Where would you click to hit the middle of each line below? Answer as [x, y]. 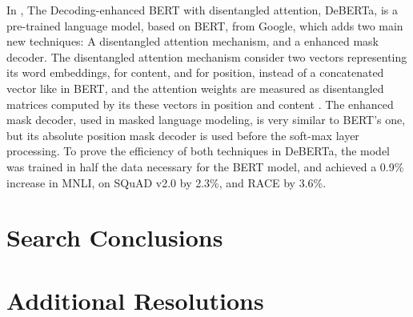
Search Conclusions [115, 237]
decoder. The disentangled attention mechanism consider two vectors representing [207, 56]
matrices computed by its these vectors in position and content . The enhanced [200, 104]
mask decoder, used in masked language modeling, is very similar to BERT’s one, [206, 120]
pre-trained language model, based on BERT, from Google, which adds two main [205, 25]
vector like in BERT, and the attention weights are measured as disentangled [195, 88]
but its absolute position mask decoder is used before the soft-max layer [183, 135]
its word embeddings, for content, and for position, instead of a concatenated [195, 72]
